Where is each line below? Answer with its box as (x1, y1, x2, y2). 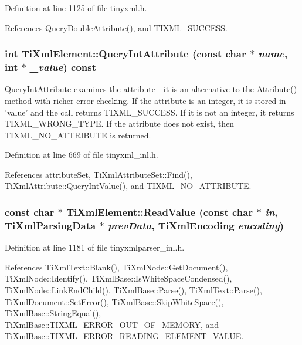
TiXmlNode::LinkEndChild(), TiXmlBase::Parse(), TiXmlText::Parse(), (5, 284, 262, 296)
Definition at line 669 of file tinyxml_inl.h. (5, 148, 158, 161)
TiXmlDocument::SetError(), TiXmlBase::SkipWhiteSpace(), (5, 295, 224, 307)
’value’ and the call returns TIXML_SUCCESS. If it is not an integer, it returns (5, 106, 294, 118)
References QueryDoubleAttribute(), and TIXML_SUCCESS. (5, 21, 228, 33)
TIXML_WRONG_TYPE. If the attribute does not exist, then (5, 117, 235, 130)
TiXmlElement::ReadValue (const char (66, 205, 253, 219)
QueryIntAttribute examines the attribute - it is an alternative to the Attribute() (5, 83, 297, 95)
